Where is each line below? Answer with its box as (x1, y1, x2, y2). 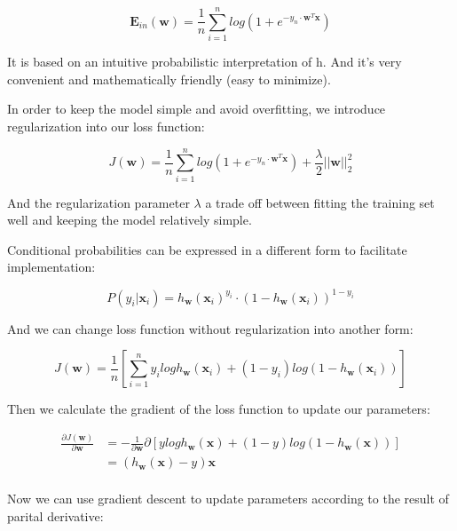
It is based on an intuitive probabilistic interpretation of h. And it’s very (7, 52, 402, 71)
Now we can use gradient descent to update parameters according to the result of (7, 489, 449, 508)
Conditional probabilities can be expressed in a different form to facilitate (7, 240, 407, 258)
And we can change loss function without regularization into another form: (7, 319, 414, 337)
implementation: (7, 258, 96, 276)
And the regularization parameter (7, 193, 190, 211)
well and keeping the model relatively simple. (7, 210, 252, 229)
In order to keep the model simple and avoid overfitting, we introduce (7, 99, 386, 118)
